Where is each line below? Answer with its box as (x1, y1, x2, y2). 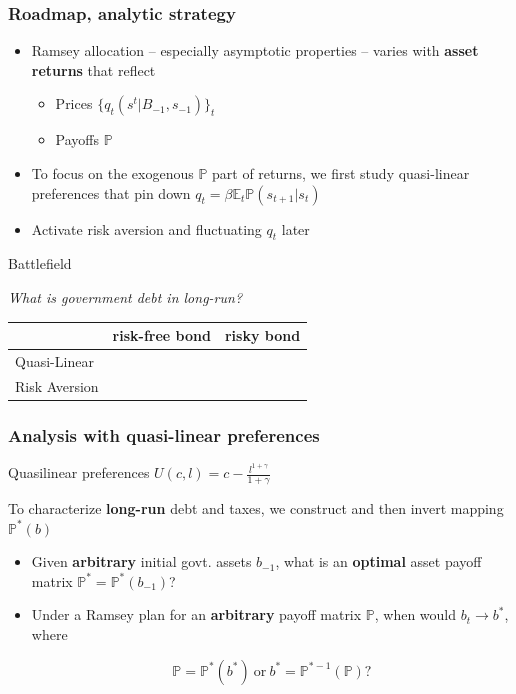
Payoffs (55, 129, 100, 150)
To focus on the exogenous (31, 163, 194, 183)
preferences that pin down (31, 182, 191, 203)
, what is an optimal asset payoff (275, 551, 482, 572)
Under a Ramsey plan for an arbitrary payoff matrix (31, 604, 362, 625)
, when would (374, 604, 457, 625)
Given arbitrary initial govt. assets (31, 551, 252, 572)
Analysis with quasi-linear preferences (8, 422, 320, 447)
